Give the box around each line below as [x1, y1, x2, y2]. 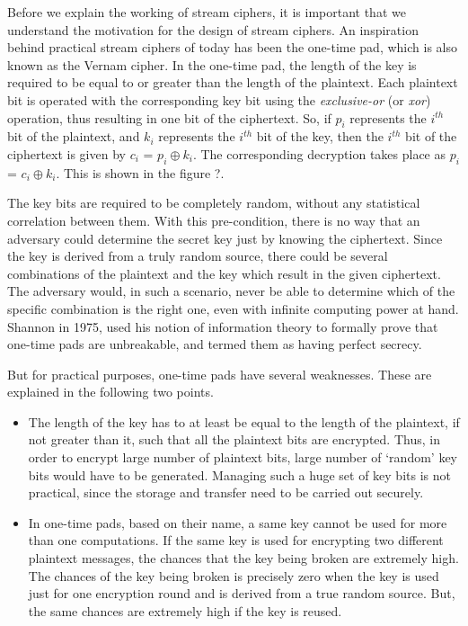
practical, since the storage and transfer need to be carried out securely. [28, 483, 424, 502]
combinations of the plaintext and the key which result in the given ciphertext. [7, 264, 441, 282]
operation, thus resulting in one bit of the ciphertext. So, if [7, 108, 331, 127]
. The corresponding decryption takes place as [192, 144, 446, 163]
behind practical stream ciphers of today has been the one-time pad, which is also [7, 38, 457, 57]
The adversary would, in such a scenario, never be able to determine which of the [7, 282, 455, 300]
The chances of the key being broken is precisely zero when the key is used [28, 566, 439, 585]
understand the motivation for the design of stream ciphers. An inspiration [7, 20, 419, 39]
